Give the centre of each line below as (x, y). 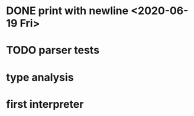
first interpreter (45, 104)
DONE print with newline (67, 11)
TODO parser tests (53, 50)
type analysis (40, 77)
